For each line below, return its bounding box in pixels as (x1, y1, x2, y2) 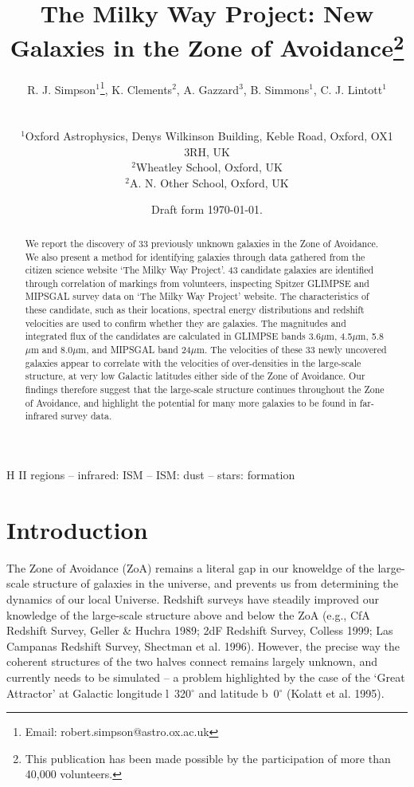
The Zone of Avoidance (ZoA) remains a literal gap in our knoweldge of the (6, 559, 374, 576)
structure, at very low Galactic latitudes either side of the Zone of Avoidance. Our (25, 369, 365, 383)
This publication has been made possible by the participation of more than (25, 750, 391, 766)
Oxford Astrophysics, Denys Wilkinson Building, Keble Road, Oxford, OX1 (25, 128, 393, 144)
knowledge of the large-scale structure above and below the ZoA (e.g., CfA (6, 606, 370, 623)
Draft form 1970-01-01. (151, 201, 263, 218)
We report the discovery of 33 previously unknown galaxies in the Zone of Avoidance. (25, 236, 379, 250)
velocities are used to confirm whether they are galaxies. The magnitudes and (25, 316, 346, 329)
